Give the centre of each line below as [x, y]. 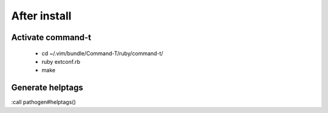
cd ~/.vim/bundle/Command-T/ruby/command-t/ [102, 53]
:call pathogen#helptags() [43, 102]
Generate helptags [47, 88]
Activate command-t [51, 37]
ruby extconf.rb [61, 61]
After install [41, 16]
